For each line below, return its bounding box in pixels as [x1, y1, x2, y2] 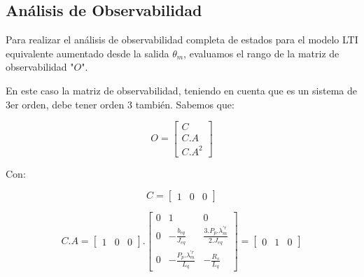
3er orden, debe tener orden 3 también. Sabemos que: [6, 97, 234, 111]
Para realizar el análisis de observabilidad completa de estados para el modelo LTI [6, 32, 358, 47]
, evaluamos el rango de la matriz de [183, 45, 339, 60]
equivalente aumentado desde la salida [6, 45, 169, 60]
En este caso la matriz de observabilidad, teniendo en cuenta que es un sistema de [6, 83, 357, 97]
